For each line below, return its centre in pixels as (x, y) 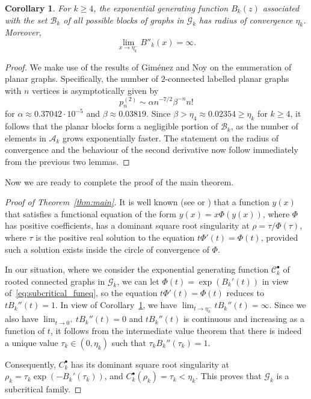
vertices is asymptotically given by (95, 90)
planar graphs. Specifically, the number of (82, 79)
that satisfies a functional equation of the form (91, 213)
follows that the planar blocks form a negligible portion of (112, 126)
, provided (279, 237)
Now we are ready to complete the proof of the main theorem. (119, 181)
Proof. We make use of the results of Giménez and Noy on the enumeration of (148, 66)
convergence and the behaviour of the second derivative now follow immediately (152, 150)
